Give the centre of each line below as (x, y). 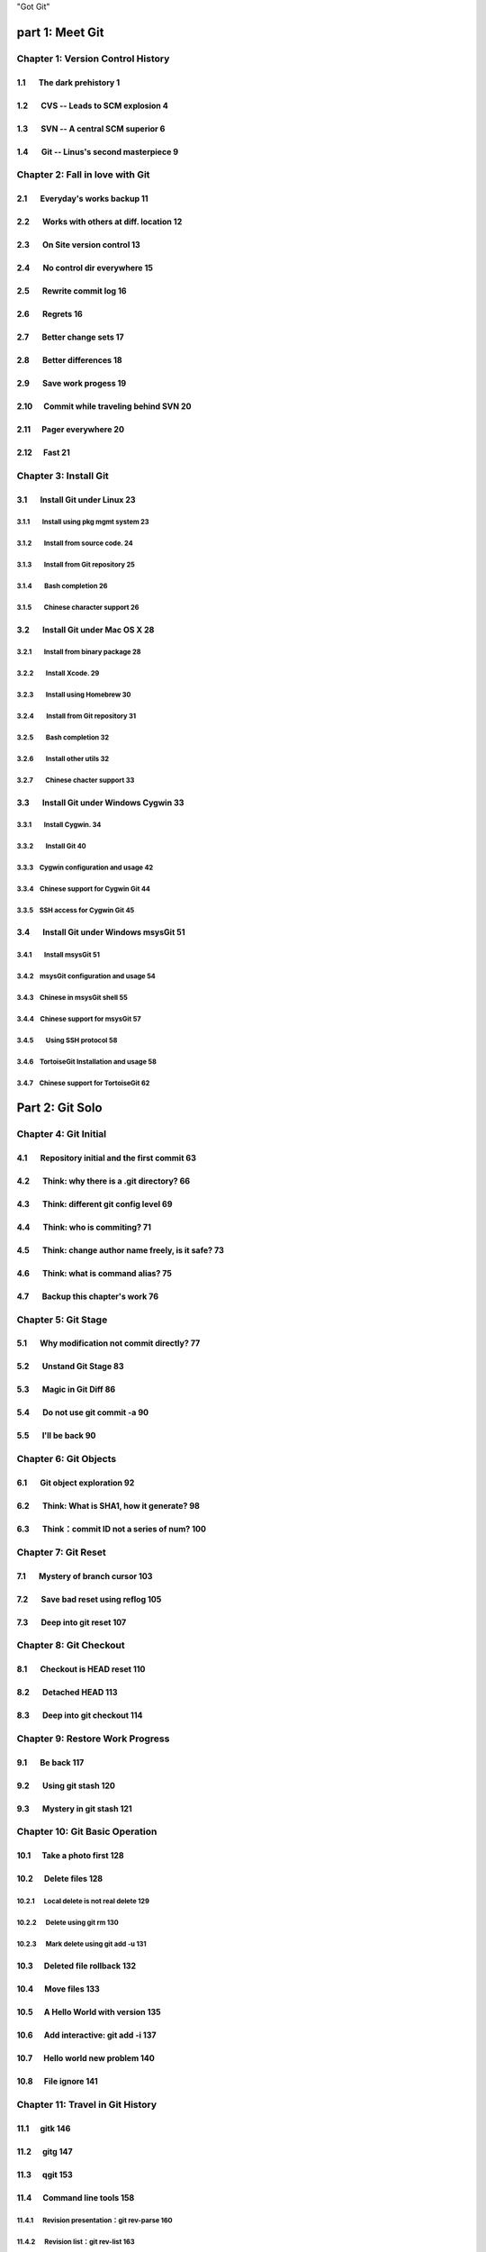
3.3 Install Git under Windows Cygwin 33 (100, 803)
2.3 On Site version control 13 (79, 245)
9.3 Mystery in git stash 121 (74, 1808)
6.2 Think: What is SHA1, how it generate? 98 (108, 1506)
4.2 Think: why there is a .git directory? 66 (103, 1181)
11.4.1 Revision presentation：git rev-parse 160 (94, 2220)
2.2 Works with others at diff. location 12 (99, 222)
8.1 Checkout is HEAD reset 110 (81, 1669)
